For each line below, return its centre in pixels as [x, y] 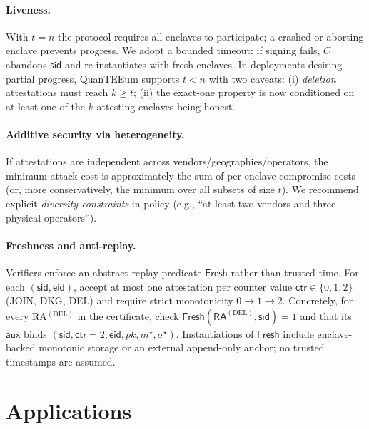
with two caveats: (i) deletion [272, 78]
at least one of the [45, 106]
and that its [326, 315]
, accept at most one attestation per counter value [183, 286]
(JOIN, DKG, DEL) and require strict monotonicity [120, 300]
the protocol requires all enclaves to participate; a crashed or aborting [211, 36]
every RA [26, 315]
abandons [26, 64]
